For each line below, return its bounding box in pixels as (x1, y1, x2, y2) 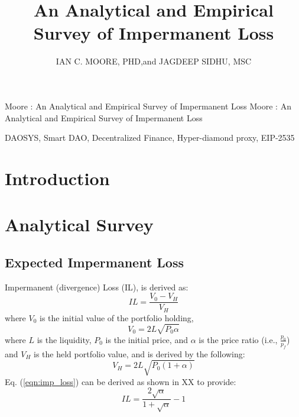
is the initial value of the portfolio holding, (40, 311, 194, 324)
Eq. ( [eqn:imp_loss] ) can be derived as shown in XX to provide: (5, 375, 236, 387)
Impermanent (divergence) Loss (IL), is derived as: (5, 280, 188, 293)
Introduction (5, 166, 110, 190)
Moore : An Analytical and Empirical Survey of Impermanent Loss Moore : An (5, 99, 291, 112)
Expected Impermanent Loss (5, 253, 184, 271)
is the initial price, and (105, 333, 188, 345)
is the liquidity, (37, 333, 92, 345)
